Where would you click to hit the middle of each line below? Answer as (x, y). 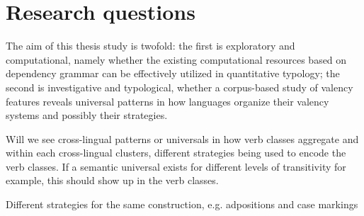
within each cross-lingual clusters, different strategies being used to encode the (176, 153)
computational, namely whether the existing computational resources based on (176, 59)
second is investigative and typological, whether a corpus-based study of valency (180, 87)
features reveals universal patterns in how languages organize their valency (167, 101)
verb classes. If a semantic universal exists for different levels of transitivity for (176, 166)
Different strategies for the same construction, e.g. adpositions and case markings (182, 204)
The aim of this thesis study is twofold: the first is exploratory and (150, 46)
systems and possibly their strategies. (87, 115)
